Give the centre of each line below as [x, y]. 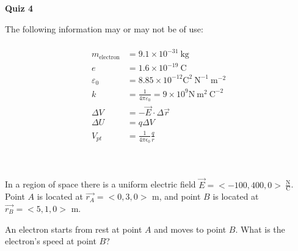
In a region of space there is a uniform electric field [100, 184]
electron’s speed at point [51, 241]
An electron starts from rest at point [74, 229]
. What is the [260, 229]
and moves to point [190, 229]
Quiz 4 [19, 8]
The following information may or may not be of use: [104, 28]
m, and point [176, 196]
